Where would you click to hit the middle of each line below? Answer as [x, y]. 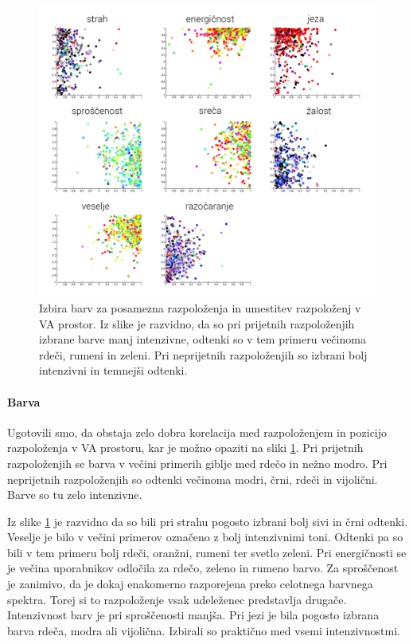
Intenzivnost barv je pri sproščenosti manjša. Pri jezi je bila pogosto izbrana [193, 615]
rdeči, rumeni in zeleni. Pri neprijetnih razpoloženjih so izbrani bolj [203, 354]
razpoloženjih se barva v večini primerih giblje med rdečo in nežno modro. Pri [197, 463]
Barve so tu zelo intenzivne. [75, 495]
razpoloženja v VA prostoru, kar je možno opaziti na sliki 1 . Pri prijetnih [185, 448]
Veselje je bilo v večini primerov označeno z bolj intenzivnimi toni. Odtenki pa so [205, 537]
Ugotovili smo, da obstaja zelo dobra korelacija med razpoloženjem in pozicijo [197, 432]
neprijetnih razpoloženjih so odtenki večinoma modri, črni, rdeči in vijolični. [193, 479]
